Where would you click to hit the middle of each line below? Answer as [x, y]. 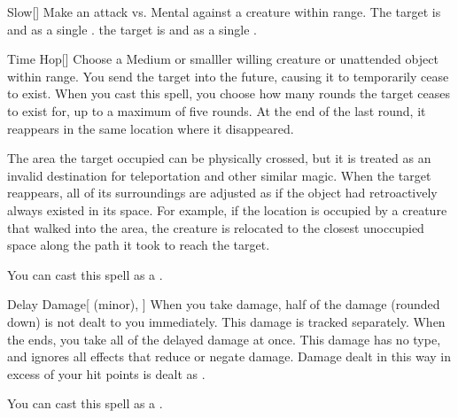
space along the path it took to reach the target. [139, 245]
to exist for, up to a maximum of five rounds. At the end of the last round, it [217, 110]
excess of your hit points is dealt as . [106, 373]
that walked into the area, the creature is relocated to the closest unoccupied [216, 227]
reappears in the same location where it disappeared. [151, 128]
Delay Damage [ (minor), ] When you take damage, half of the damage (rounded [224, 304]
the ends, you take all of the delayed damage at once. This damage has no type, [224, 339]
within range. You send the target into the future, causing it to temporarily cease [228, 76]
